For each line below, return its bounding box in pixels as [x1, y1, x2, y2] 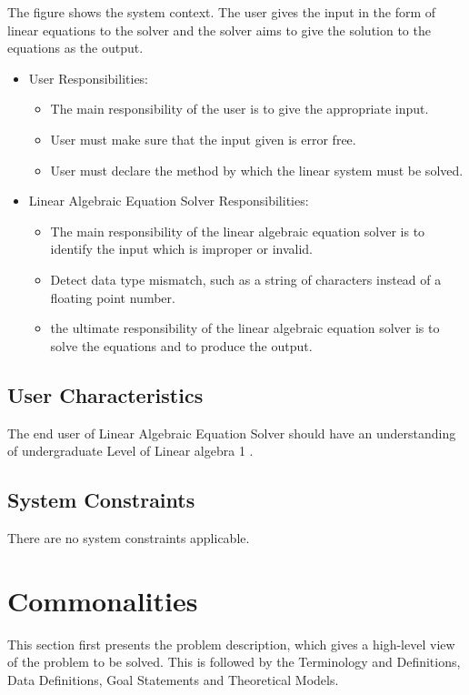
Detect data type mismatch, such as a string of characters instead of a [50, 269, 442, 288]
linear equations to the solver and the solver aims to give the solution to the [7, 20, 431, 39]
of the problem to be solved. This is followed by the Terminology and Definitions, [7, 652, 461, 671]
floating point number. [50, 287, 175, 307]
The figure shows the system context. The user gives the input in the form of [7, 3, 436, 21]
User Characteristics [7, 380, 204, 408]
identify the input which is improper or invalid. [50, 239, 314, 258]
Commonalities [7, 581, 198, 619]
